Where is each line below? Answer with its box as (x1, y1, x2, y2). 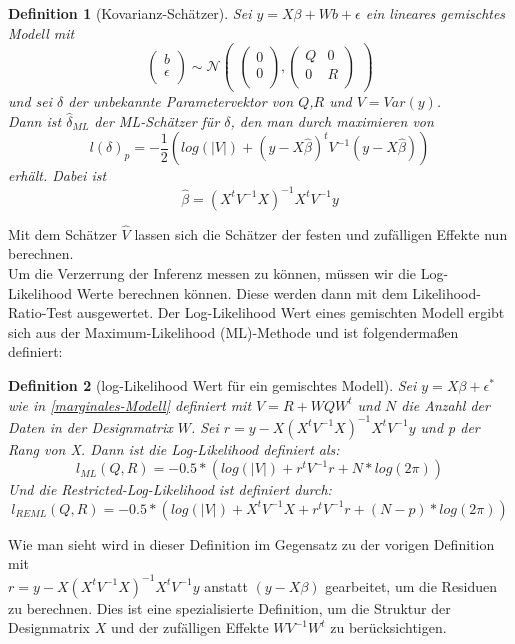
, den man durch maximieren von (230, 110, 434, 131)
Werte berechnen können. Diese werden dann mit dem (76, 282, 408, 303)
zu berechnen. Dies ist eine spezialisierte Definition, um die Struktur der (8, 597, 451, 618)
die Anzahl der (401, 394, 490, 415)
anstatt (204, 575, 248, 596)
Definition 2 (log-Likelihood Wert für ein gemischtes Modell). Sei (8, 374, 417, 395)
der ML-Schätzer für (94, 110, 220, 131)
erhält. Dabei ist (8, 165, 107, 186)
